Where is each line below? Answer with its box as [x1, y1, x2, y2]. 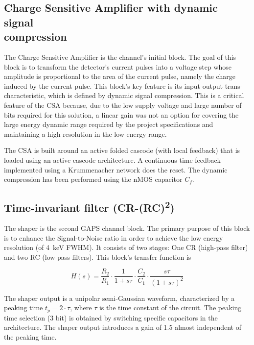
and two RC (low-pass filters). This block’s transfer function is [4, 251, 191, 262]
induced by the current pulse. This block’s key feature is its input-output [4, 80, 223, 91]
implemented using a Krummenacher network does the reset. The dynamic [4, 164, 228, 174]
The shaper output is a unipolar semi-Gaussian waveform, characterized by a [4, 293, 235, 303]
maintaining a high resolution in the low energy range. [4, 128, 167, 139]
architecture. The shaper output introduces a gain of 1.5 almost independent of [4, 322, 241, 332]
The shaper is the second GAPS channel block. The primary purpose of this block [4, 222, 250, 233]
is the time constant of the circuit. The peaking [99, 302, 242, 313]
